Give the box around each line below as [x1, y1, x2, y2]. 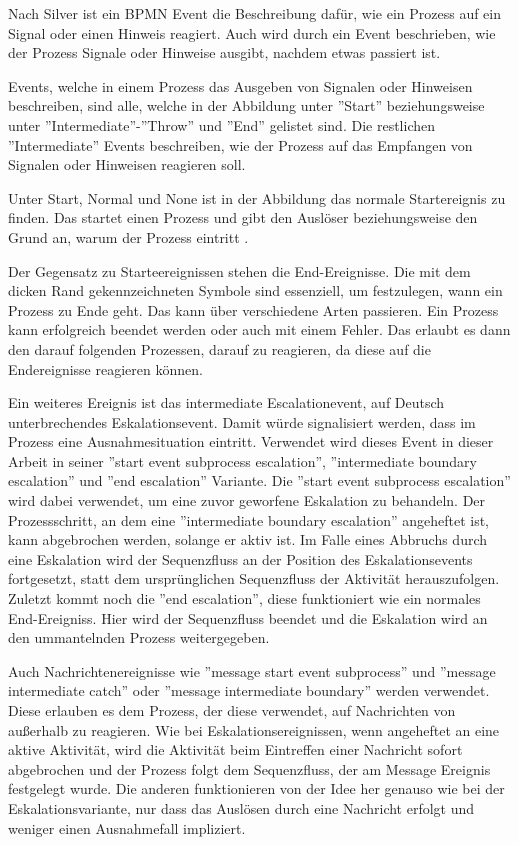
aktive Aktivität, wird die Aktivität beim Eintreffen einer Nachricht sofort [8, 739, 463, 760]
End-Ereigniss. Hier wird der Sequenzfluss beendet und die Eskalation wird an [8, 607, 488, 628]
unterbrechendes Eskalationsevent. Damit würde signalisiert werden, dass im [8, 411, 476, 432]
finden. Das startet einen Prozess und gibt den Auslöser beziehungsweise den [8, 207, 478, 228]
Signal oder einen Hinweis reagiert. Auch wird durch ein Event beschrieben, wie [8, 22, 496, 43]
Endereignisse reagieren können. [8, 358, 203, 379]
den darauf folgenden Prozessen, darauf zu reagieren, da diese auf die [8, 338, 431, 359]
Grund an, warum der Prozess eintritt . [8, 226, 249, 247]
